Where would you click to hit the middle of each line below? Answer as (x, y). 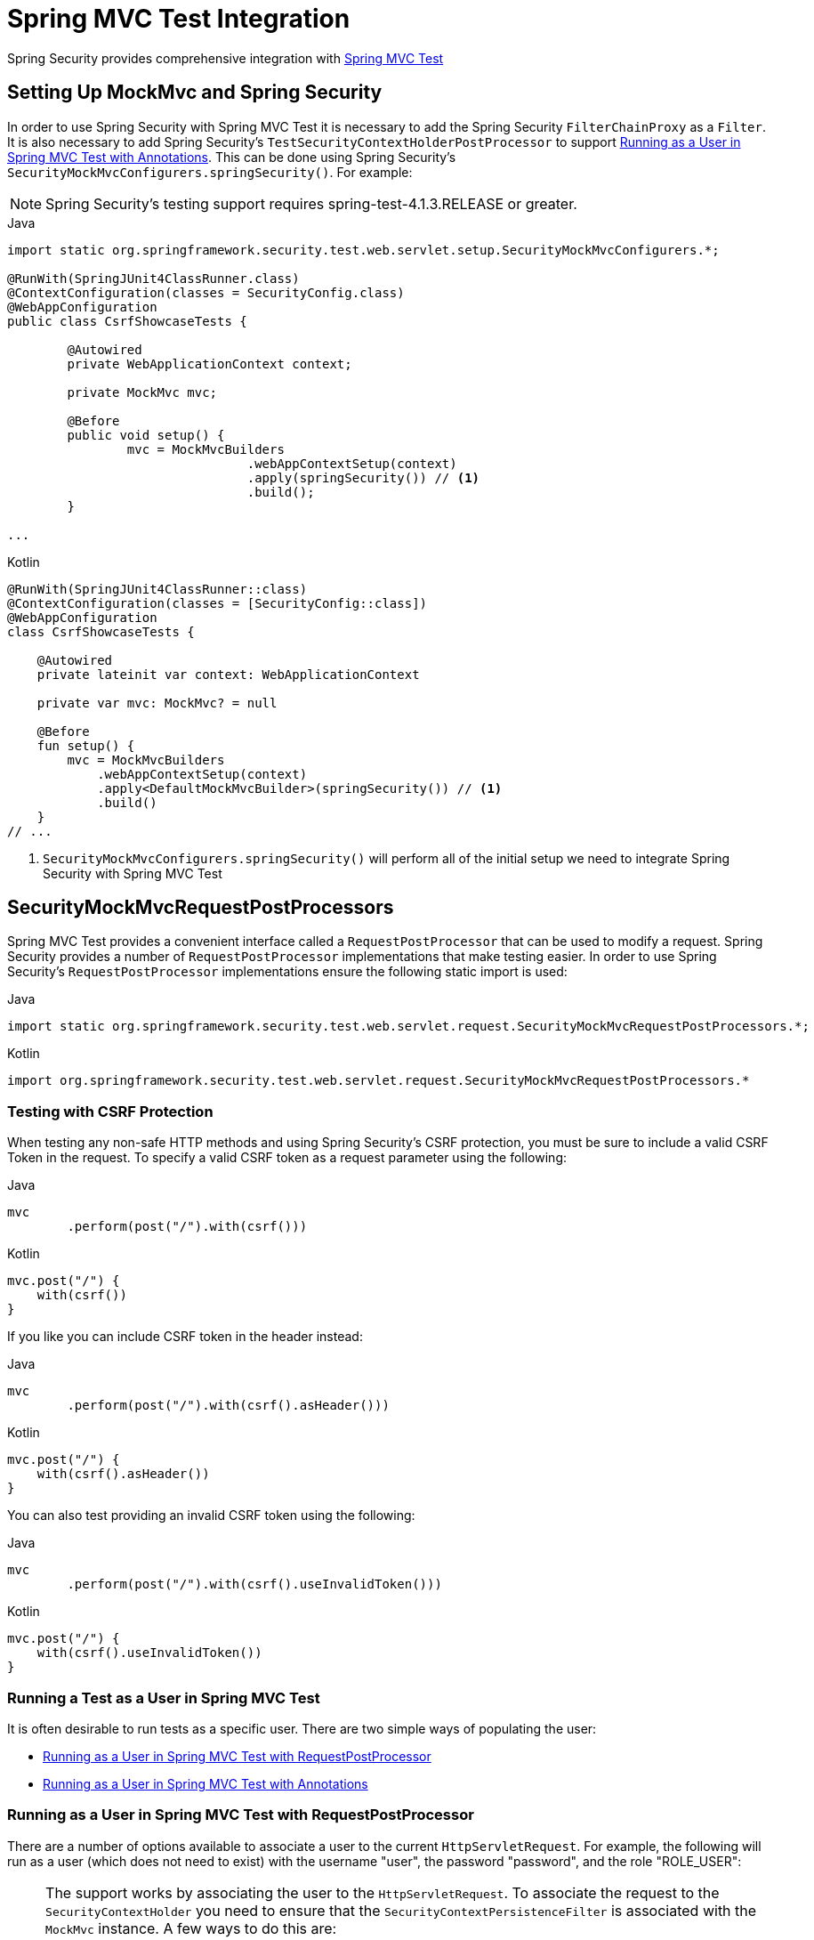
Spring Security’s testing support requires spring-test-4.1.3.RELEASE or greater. (311, 203)
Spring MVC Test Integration (179, 19)
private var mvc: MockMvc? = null (157, 703)
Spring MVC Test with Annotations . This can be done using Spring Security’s (232, 157)
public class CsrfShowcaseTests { (127, 321)
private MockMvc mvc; (142, 392)
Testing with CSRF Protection (110, 1111)
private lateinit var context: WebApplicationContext (228, 674)
